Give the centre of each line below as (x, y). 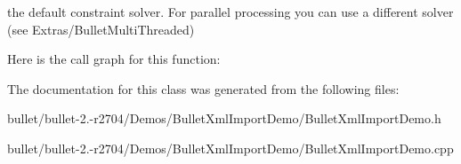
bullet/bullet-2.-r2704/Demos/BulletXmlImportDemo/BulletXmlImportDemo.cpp (230, 148)
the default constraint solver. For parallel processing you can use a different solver (230, 12)
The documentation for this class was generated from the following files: (203, 88)
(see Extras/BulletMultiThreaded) (101, 29)
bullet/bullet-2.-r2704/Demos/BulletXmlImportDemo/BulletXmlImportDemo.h (224, 118)
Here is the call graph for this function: (114, 59)
